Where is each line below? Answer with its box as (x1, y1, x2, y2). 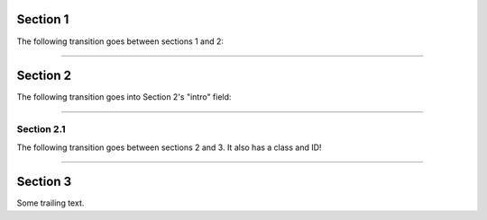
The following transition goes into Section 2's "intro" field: (16, 92, 232, 102)
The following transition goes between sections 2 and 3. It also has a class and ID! (16, 142, 322, 153)
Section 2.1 (16, 123, 66, 136)
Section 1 (16, 12, 69, 27)
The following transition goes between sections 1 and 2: (16, 36, 225, 47)
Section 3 (16, 174, 72, 189)
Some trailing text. (16, 198, 85, 208)
